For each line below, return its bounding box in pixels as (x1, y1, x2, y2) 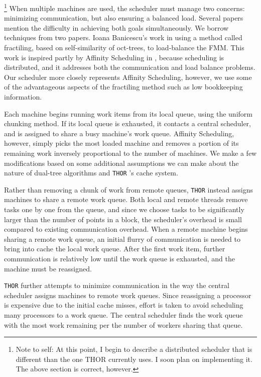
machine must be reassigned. (4, 263, 92, 273)
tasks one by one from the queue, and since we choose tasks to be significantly (4, 204, 244, 215)
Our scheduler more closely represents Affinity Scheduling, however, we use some (4, 71, 252, 82)
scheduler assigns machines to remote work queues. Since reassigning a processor (4, 290, 251, 300)
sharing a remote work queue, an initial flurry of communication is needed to (4, 233, 240, 244)
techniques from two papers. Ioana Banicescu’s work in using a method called (4, 32, 242, 43)
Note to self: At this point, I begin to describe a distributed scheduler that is (16, 344, 252, 354)
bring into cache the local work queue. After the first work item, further (4, 243, 225, 254)
